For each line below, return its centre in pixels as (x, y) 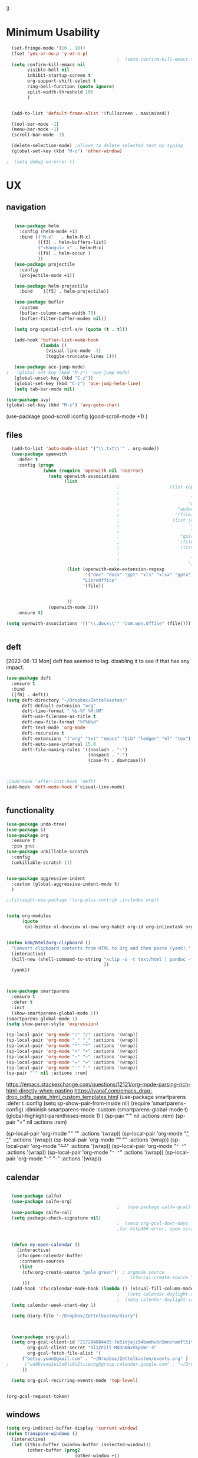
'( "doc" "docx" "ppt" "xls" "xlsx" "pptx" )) (141, 575)
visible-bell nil (48, 70)
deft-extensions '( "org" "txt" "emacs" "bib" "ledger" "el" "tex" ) (106, 738)
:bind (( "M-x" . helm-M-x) (55, 237)
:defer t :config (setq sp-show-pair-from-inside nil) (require (78, 1103)
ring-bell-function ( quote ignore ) (71, 87)
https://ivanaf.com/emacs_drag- (113, 1091)
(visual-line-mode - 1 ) (73, 351)
